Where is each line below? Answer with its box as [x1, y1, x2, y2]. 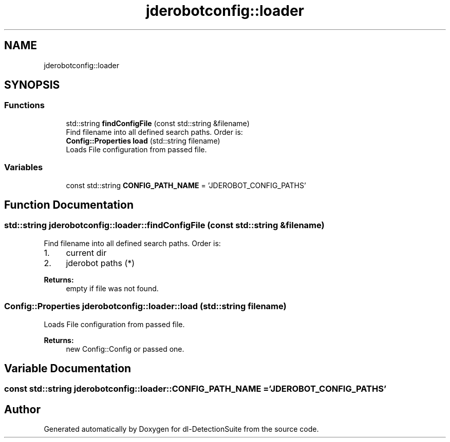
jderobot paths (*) [66, 257, 135, 268]
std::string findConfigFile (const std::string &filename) [66, 118, 250, 128]
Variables [4, 162, 43, 173]
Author [4, 403, 41, 416]
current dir [66, 247, 107, 258]
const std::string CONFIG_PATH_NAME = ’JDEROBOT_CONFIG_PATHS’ [66, 180, 306, 190]
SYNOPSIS [4, 78, 60, 92]
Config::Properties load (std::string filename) [66, 136, 220, 145]
